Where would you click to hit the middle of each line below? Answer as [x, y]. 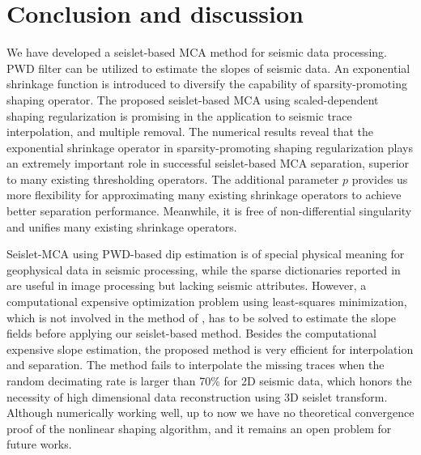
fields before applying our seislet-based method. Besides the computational [191, 333]
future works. [39, 444]
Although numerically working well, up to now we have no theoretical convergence [210, 412]
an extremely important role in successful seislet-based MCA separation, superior [208, 163]
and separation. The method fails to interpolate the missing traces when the [196, 365]
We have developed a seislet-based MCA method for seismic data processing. [197, 52]
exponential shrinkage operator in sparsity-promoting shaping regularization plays [210, 147]
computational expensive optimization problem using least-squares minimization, [207, 302]
